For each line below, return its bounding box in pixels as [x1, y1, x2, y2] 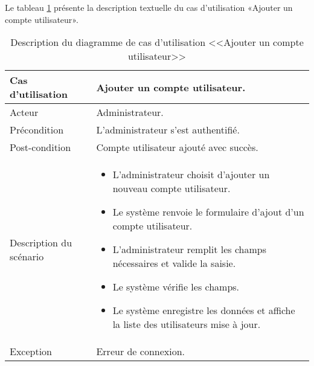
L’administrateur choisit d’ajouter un [112, 167, 270, 182]
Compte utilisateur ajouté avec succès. [96, 140, 258, 155]
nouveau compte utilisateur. [112, 181, 231, 196]
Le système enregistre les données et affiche [112, 303, 295, 318]
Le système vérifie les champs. [112, 280, 240, 294]
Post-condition [10, 140, 71, 155]
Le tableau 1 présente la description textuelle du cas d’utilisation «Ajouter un [5, 1, 293, 13]
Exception [10, 344, 53, 359]
